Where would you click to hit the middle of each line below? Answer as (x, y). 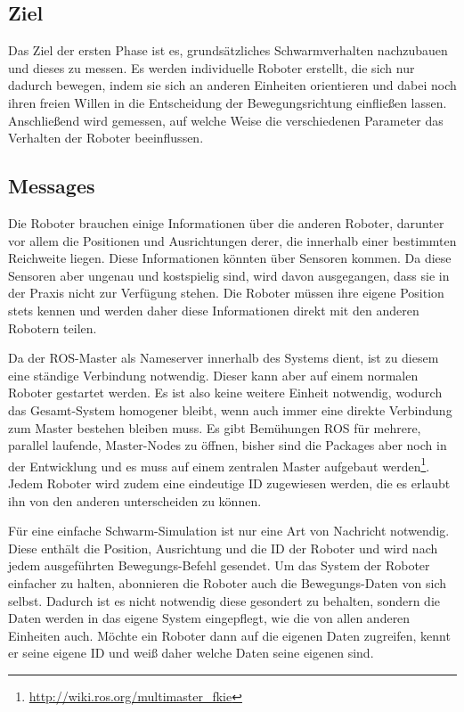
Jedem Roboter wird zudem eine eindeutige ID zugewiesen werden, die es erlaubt (229, 483)
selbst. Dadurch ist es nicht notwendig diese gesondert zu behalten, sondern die (224, 600)
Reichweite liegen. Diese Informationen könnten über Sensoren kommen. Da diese (230, 258)
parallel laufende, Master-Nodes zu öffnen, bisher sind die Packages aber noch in (228, 445)
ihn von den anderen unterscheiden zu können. (135, 500)
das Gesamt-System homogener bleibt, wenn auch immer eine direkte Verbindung (230, 409)
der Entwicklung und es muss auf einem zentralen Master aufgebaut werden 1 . (219, 464)
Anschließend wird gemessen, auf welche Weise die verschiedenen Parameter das (226, 120)
